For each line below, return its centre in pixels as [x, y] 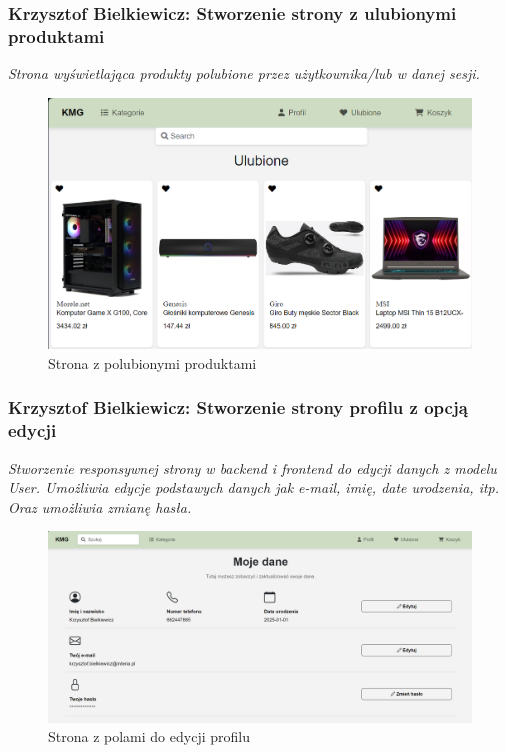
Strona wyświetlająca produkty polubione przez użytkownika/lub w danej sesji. [244, 73]
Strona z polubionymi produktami [152, 362]
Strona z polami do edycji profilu [149, 736]
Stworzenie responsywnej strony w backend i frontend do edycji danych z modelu [252, 467]
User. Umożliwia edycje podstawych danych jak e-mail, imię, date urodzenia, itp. [254, 487]
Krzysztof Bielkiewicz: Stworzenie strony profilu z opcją [238, 407]
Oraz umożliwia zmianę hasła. [100, 506]
